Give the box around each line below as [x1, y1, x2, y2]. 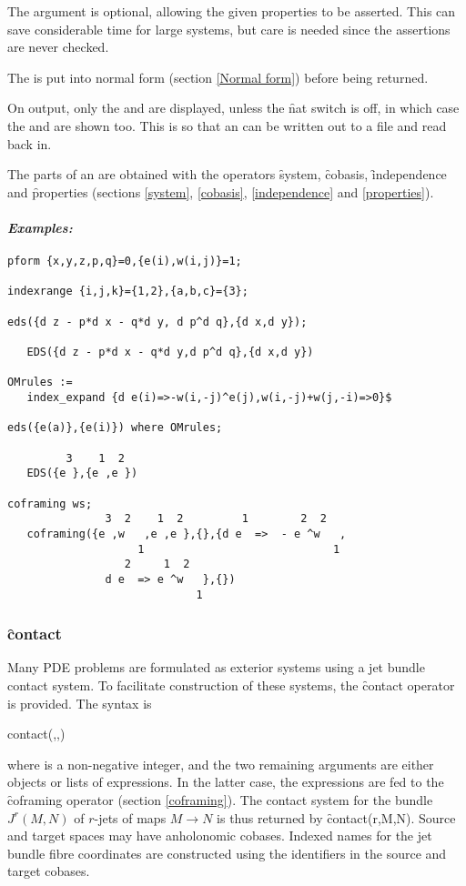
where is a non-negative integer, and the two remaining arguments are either [7, 754, 434, 773]
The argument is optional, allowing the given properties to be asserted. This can [7, 2, 456, 20]
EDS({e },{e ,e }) [26, 467, 138, 480]
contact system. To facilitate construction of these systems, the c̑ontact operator [7, 676, 455, 695]
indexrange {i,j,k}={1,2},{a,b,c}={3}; [7, 285, 248, 298]
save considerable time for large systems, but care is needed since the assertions [7, 19, 451, 38]
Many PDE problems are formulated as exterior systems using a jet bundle [7, 658, 425, 677]
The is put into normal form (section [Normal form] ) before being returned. [7, 67, 429, 86]
